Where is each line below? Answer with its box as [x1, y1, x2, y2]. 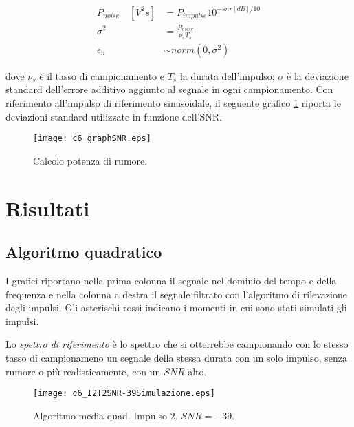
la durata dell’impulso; [179, 68, 275, 83]
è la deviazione [287, 68, 349, 83]
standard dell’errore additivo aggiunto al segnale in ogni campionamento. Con [5, 82, 333, 96]
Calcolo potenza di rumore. [33, 153, 148, 167]
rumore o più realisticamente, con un [5, 364, 161, 378]
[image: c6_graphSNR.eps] [33, 134, 151, 144]
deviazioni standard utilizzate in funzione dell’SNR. [5, 109, 222, 123]
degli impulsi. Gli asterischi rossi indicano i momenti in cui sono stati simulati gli [5, 300, 347, 315]
